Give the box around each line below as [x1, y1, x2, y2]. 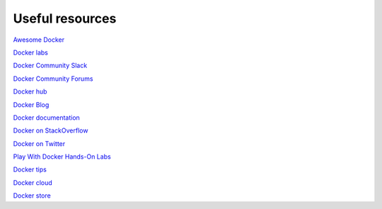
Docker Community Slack [13, 61, 88, 70]
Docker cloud [13, 178, 52, 187]
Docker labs [13, 48, 49, 57]
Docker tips [13, 165, 47, 174]
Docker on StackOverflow [13, 126, 88, 135]
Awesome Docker [13, 35, 65, 44]
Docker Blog [13, 100, 50, 109]
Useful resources [13, 11, 117, 26]
